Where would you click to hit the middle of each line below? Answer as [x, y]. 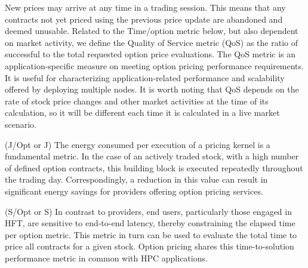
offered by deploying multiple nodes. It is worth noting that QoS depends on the [152, 89]
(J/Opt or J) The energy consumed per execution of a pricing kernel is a [138, 144]
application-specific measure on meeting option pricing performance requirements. [154, 65]
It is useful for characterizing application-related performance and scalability [145, 77]
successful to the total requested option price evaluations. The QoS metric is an [150, 54]
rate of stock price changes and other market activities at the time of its [137, 101]
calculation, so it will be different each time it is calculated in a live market [142, 113]
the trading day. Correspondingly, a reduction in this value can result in [136, 179]
